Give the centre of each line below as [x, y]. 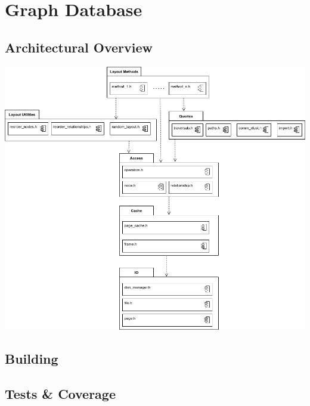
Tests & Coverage [60, 394]
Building [32, 359]
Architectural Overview [79, 47]
